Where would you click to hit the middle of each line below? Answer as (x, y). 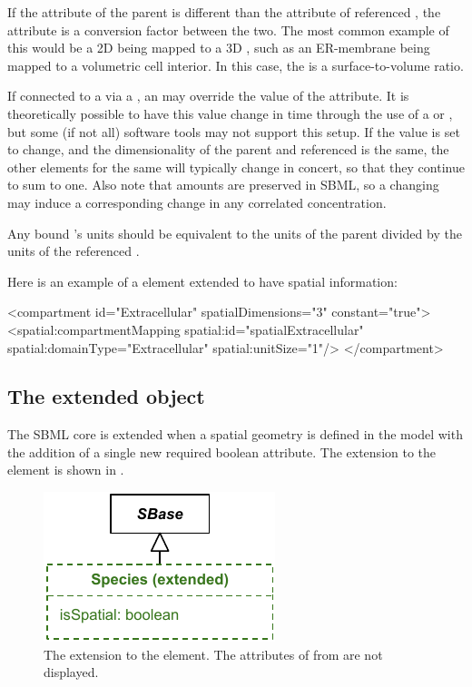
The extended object (106, 396)
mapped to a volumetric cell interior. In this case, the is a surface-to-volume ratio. (236, 65)
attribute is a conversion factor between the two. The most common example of (228, 29)
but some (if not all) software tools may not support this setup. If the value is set (234, 131)
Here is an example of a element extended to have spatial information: (202, 281)
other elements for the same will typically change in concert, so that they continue (236, 167)
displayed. (71, 672)
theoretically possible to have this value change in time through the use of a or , (230, 113)
